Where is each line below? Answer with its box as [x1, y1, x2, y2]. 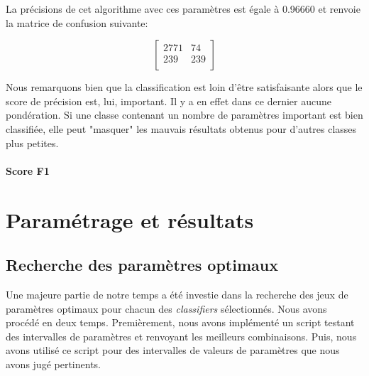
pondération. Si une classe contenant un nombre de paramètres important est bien [6, 107, 363, 122]
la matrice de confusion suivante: [6, 15, 148, 30]
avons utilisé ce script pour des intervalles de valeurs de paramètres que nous [6, 343, 340, 358]
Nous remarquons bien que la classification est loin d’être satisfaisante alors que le [6, 80, 363, 95]
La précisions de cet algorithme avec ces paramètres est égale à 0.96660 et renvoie [6, 1, 360, 16]
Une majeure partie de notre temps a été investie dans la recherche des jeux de [6, 286, 348, 301]
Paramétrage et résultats [6, 205, 254, 234]
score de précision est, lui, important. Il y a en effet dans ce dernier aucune [6, 93, 331, 108]
